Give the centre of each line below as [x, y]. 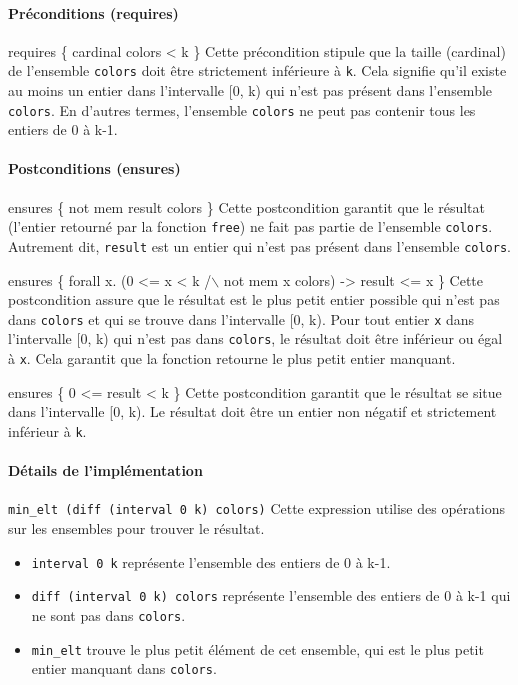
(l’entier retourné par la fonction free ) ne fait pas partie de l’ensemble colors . [250, 226]
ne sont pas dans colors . [108, 614]
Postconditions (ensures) [94, 168]
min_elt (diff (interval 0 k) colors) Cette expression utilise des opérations [256, 508]
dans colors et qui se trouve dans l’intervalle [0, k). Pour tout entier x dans [241, 318]
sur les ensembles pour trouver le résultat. [136, 528]
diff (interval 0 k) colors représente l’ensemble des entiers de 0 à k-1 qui [271, 595]
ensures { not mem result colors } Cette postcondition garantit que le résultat [247, 206]
